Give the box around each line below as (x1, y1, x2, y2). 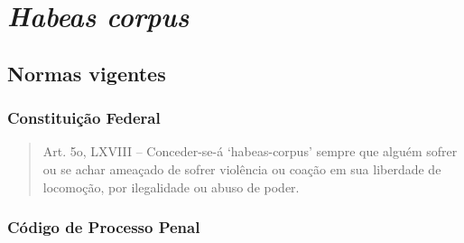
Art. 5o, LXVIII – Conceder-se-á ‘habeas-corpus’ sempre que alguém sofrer (42, 142, 458, 161)
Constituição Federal (7, 107, 161, 129)
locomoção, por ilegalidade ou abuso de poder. (42, 177, 300, 196)
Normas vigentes (7, 59, 166, 87)
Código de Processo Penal (7, 216, 200, 238)
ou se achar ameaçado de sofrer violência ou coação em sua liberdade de (42, 159, 441, 178)
